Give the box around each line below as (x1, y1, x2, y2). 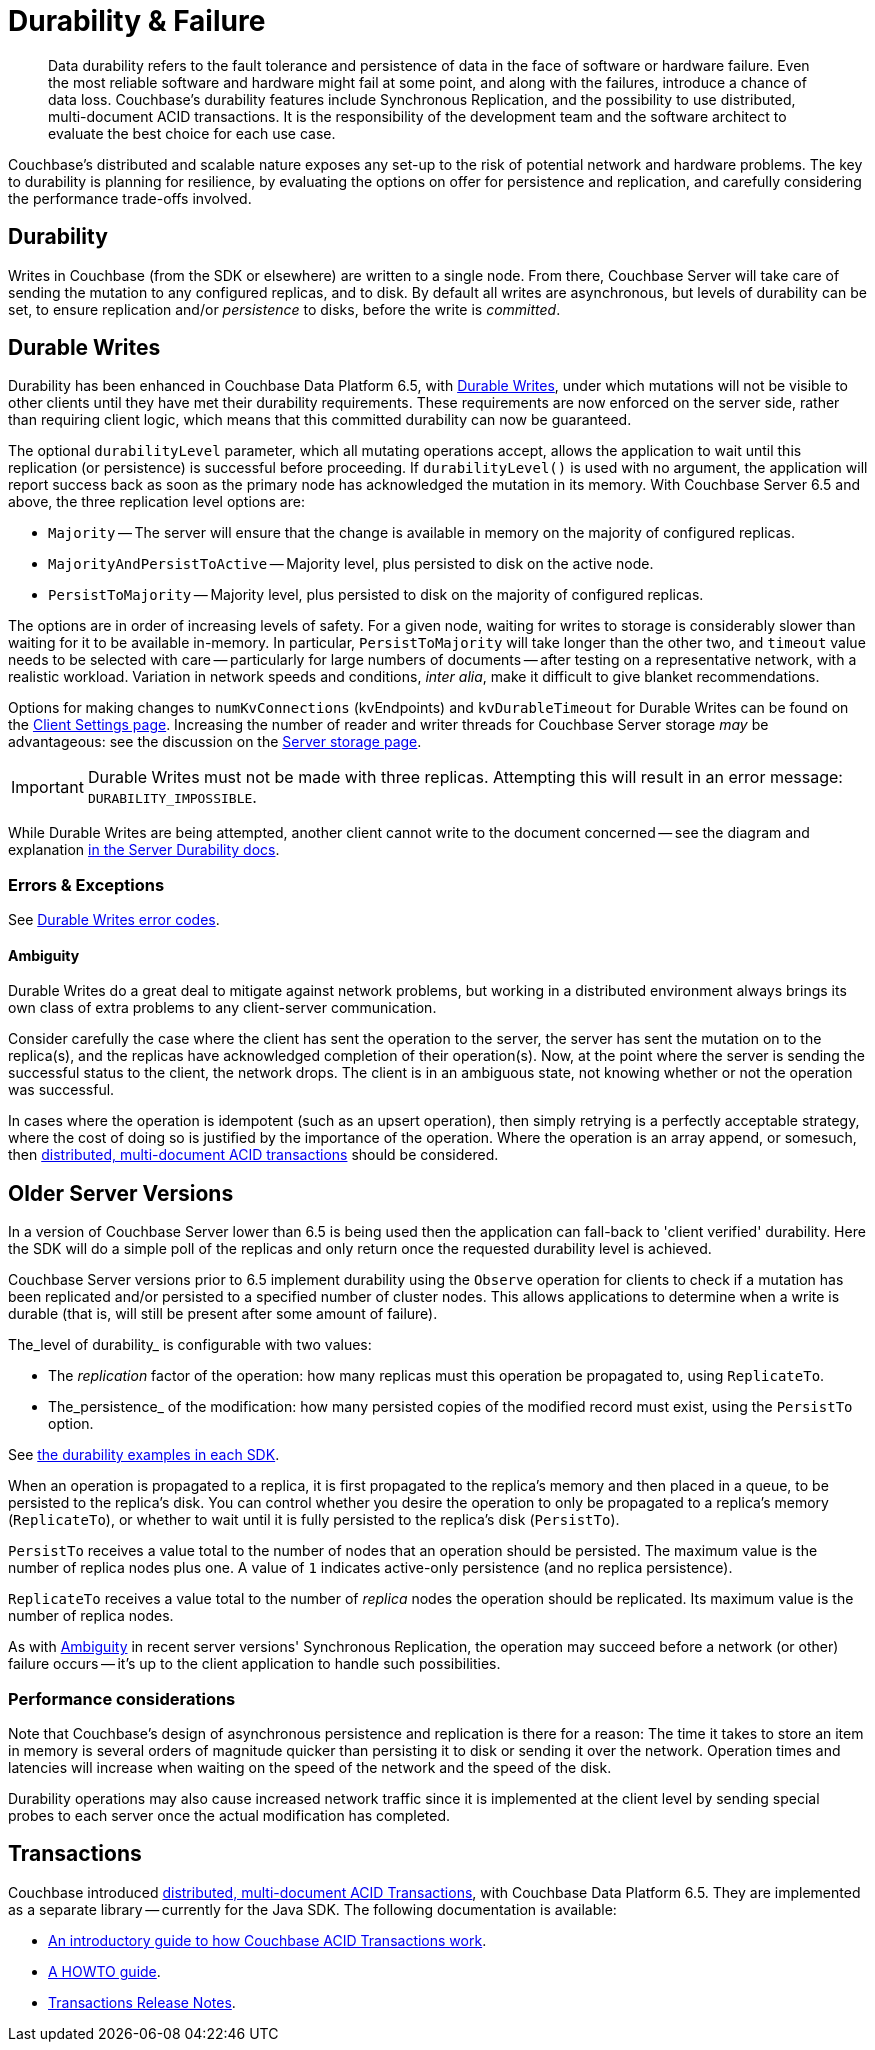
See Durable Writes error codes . (8, 911, 220, 929)
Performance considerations (8, 1688, 236, 1709)
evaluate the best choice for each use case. (48, 124, 336, 142)
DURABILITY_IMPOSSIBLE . (87, 787, 257, 808)
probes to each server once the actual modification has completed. (8, 1807, 451, 1824)
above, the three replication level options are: (8, 493, 305, 511)
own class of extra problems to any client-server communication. (8, 999, 437, 1017)
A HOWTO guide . (48, 1962, 161, 1980)
